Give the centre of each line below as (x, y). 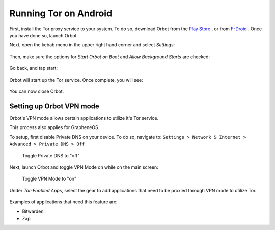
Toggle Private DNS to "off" (51, 156)
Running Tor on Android (61, 13)
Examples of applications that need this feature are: (63, 202)
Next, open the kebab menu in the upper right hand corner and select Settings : (92, 45)
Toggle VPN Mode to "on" (49, 179)
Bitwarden (33, 211)
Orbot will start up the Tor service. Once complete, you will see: (76, 80)
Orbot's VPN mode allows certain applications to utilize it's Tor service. (84, 118)
